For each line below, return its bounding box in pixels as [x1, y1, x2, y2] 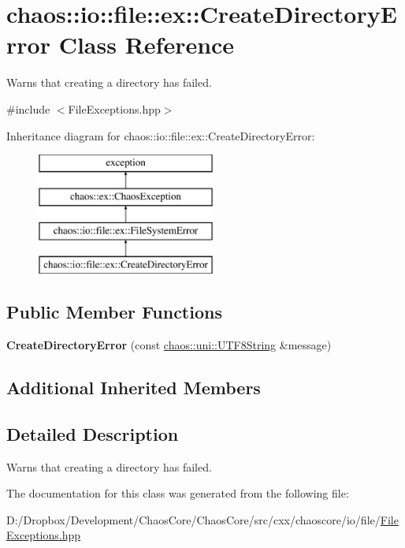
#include [6, 100, 50, 117]
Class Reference [58, 28, 235, 61]
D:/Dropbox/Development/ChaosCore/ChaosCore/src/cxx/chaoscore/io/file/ [6, 511, 381, 527]
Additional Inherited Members [6, 375, 261, 400]
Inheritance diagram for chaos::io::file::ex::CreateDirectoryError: [6, 127, 315, 144]
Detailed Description [6, 421, 179, 445]
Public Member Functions [6, 300, 222, 324]
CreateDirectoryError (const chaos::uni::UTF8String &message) [6, 337, 332, 353]
